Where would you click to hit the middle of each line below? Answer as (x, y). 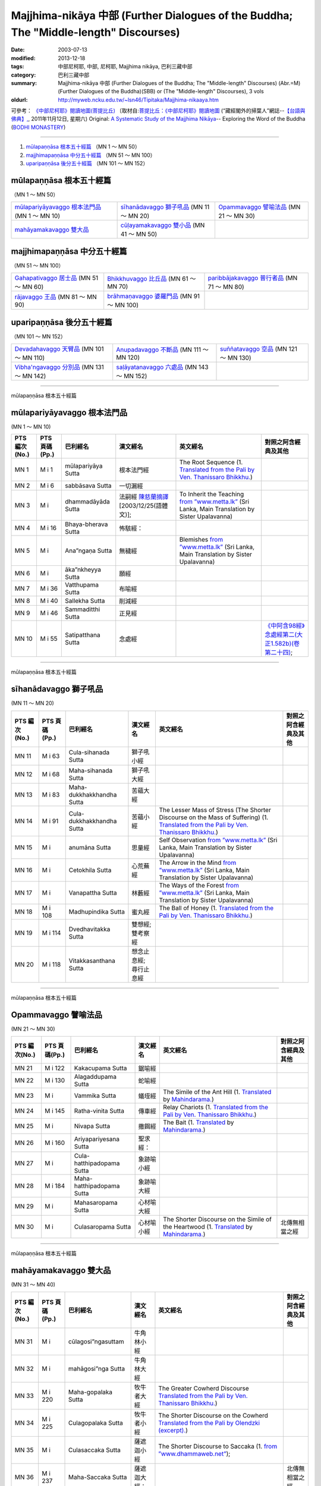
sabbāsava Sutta (89, 486)
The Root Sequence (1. (211, 462)
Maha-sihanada (91, 770)
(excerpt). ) (173, 1431)
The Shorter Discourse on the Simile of (217, 1220)
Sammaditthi (83, 609)
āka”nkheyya (83, 569)
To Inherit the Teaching (212, 495)
